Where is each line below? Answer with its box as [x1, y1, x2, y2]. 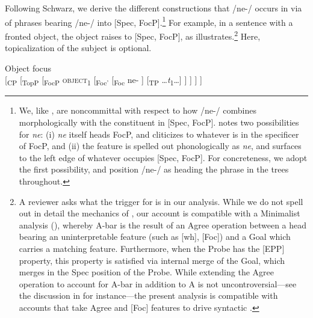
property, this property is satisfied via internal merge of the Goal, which [19, 254, 285, 266]
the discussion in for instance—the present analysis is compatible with [19, 289, 278, 302]
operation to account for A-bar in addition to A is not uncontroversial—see [19, 277, 297, 290]
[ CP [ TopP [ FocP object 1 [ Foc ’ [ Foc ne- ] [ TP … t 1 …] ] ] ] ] [5, 73, 202, 88]
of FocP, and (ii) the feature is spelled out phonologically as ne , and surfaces [19, 139, 302, 152]
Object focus [5, 61, 52, 74]
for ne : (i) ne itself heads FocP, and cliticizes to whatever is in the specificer [19, 127, 299, 140]
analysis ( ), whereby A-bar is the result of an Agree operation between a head [19, 218, 307, 231]
